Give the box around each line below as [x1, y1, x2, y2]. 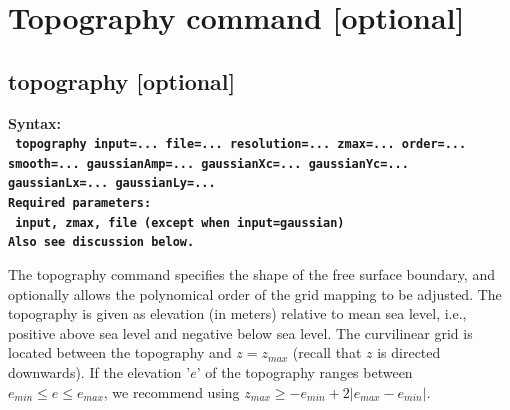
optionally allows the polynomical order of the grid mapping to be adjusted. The [8, 283, 502, 304]
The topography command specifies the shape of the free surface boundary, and [8, 264, 495, 285]
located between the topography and [8, 342, 232, 363]
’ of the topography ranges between [196, 362, 413, 383]
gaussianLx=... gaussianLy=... [8, 176, 216, 191]
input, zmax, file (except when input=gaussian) [15, 215, 345, 230]
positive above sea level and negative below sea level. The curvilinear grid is [8, 322, 473, 343]
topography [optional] [8, 65, 236, 96]
